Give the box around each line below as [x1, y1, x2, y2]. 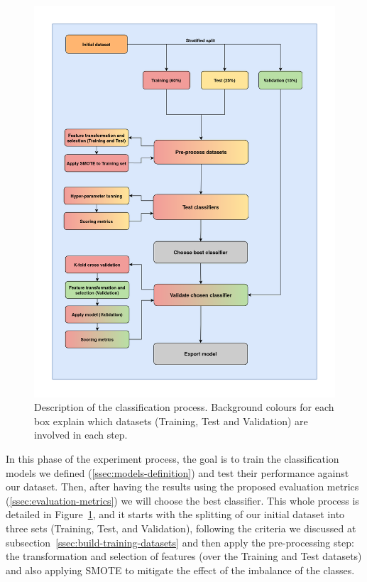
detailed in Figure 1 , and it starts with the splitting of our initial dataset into [6, 507, 345, 522]
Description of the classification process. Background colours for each [34, 400, 334, 414]
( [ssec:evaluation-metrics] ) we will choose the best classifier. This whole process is [6, 493, 359, 507]
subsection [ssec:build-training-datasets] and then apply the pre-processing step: [6, 534, 354, 549]
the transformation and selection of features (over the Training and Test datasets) [6, 549, 362, 564]
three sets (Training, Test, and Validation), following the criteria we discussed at [6, 521, 356, 536]
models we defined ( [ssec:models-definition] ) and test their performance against [6, 465, 349, 480]
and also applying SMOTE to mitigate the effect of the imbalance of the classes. [6, 562, 355, 577]
